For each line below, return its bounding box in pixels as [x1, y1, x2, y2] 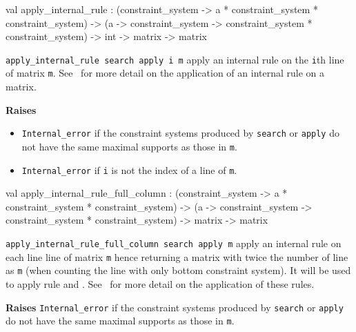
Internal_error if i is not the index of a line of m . [21, 162, 237, 177]
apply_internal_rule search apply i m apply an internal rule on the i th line [6, 52, 344, 66]
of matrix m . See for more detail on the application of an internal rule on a [6, 66, 325, 80]
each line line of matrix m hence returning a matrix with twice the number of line [6, 249, 348, 264]
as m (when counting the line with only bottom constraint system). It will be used [6, 263, 351, 277]
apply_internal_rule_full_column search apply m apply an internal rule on [6, 236, 342, 251]
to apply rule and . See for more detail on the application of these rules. [6, 277, 315, 291]
